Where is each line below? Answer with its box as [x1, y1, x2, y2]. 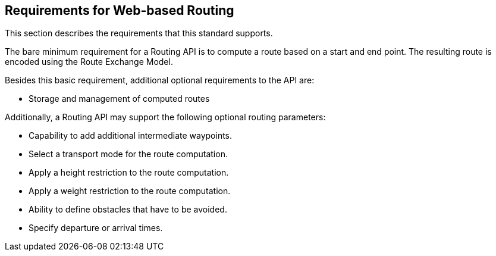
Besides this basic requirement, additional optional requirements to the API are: [5, 75, 315, 86]
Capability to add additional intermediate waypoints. [29, 130, 233, 141]
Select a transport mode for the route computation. [29, 149, 228, 160]
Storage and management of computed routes [29, 93, 210, 104]
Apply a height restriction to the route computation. [29, 167, 229, 178]
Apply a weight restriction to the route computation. [29, 186, 231, 196]
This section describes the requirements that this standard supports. [5, 28, 273, 39]
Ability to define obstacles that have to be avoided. [29, 204, 227, 215]
